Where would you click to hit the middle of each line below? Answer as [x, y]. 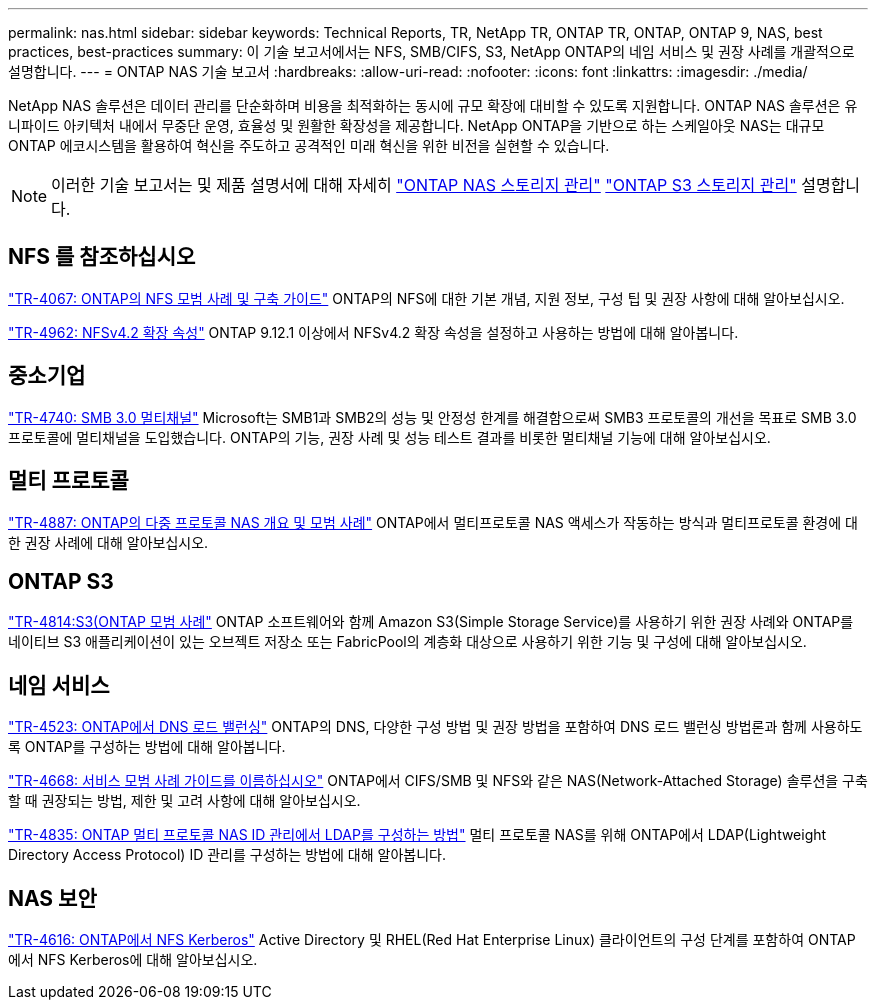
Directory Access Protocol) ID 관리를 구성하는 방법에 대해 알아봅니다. [227, 855]
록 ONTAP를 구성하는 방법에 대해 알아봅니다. [147, 747]
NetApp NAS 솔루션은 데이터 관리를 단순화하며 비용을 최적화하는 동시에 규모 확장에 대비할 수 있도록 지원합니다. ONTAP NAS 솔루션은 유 [433, 105]
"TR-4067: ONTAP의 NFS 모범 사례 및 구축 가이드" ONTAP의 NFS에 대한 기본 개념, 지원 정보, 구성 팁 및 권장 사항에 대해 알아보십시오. [426, 298]
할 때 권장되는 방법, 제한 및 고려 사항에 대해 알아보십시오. [184, 801]
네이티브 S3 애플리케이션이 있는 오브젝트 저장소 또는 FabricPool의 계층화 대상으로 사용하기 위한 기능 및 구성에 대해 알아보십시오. [407, 642]
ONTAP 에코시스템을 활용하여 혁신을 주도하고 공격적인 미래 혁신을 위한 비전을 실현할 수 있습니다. [309, 145]
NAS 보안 [52, 898]
